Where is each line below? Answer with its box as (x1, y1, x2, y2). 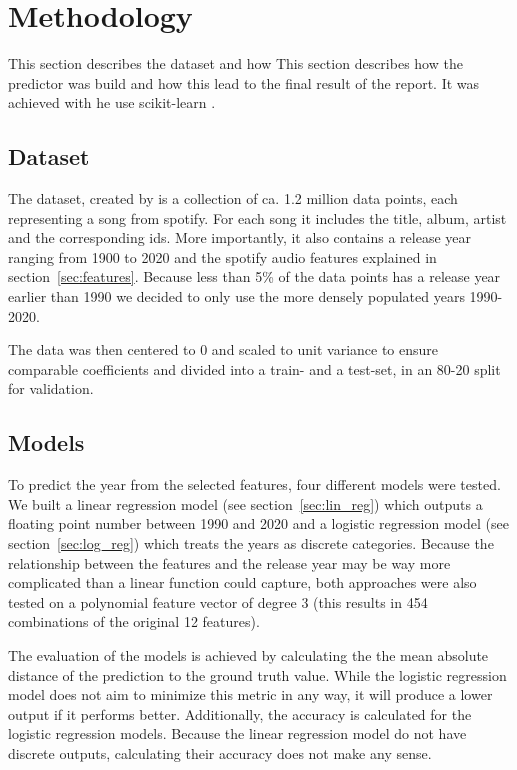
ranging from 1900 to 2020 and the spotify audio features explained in (8, 246, 437, 267)
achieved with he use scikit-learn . (8, 92, 216, 113)
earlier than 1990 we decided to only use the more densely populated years (8, 286, 465, 307)
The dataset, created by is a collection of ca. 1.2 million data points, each (8, 188, 458, 209)
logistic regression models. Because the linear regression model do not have (8, 723, 467, 744)
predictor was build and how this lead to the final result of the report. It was (8, 72, 480, 93)
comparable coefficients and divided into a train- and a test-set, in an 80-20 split (8, 358, 501, 379)
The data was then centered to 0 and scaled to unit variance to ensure (8, 339, 439, 360)
